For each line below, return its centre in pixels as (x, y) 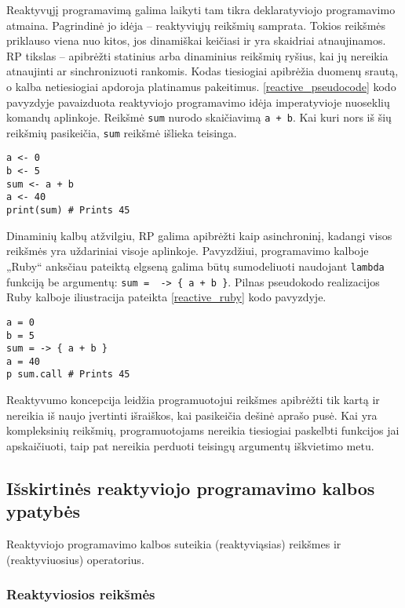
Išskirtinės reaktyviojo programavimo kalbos (191, 488)
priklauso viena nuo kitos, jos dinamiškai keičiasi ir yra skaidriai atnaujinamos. (196, 40)
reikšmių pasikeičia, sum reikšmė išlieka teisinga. (122, 132)
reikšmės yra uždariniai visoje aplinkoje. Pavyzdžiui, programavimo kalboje (188, 251)
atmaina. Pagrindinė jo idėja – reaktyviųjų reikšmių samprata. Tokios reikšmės (196, 25)
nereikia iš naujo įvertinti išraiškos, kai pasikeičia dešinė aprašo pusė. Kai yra (192, 415)
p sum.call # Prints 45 (68, 375)
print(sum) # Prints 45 (68, 211)
